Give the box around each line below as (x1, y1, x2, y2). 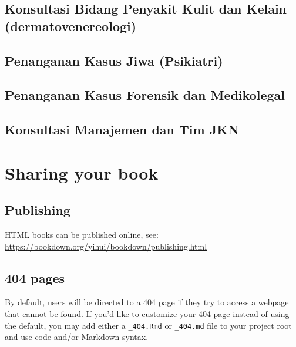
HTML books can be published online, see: (5, 228, 159, 241)
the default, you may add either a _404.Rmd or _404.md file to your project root (5, 319, 292, 331)
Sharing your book (5, 160, 159, 184)
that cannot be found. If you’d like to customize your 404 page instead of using (5, 308, 290, 320)
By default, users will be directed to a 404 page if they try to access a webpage (5, 296, 289, 308)
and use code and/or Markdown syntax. (5, 331, 149, 343)
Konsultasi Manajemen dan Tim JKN (5, 120, 239, 139)
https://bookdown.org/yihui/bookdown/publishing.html (5, 240, 207, 252)
